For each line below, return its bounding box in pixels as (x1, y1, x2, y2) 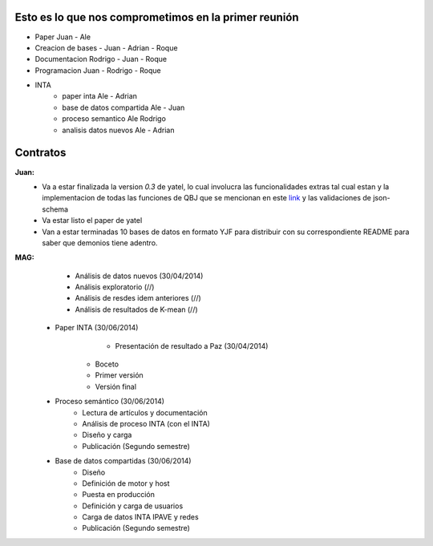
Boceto (95, 359, 119, 369)
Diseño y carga (82, 430, 132, 440)
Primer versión (95, 370, 144, 380)
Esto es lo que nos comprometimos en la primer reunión (14, 10, 300, 24)
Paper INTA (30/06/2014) (55, 323, 139, 333)
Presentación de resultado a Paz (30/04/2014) (115, 341, 269, 350)
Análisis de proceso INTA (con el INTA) (82, 419, 210, 428)
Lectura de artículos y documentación (82, 407, 208, 417)
